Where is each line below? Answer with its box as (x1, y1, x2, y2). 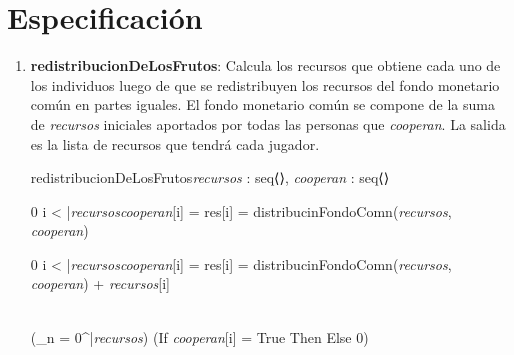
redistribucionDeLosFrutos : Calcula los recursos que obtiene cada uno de (30, 55, 501, 76)
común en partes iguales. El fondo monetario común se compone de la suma (30, 94, 495, 115)
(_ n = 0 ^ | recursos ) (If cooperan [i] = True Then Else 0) (30, 326, 369, 347)
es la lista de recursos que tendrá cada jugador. (30, 133, 320, 154)
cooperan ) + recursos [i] (30, 273, 170, 294)
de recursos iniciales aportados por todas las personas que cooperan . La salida (30, 113, 506, 134)
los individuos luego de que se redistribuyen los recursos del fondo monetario (30, 74, 500, 95)
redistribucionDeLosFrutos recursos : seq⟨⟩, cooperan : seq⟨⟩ (30, 167, 390, 188)
